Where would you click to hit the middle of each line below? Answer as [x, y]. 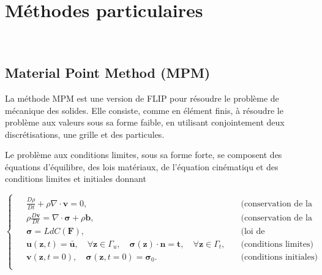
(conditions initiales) [279, 257]
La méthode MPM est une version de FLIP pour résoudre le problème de [142, 98]
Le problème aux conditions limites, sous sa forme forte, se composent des [144, 155]
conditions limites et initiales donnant [76, 179]
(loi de [253, 231]
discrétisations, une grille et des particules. [85, 134]
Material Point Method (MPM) [108, 73]
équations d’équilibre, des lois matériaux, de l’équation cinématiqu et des [142, 166]
